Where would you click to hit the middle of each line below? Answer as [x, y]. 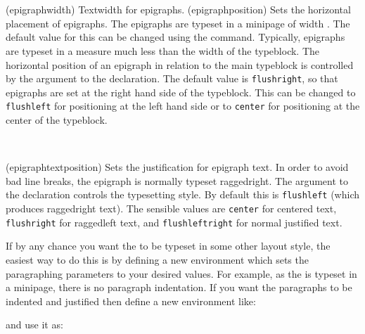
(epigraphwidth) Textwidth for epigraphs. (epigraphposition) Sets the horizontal [178, 9]
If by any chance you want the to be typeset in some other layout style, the [168, 246]
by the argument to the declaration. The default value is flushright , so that [172, 78]
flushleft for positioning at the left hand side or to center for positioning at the [183, 106]
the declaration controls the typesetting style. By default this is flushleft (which [182, 194]
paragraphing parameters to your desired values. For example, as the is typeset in [181, 273]
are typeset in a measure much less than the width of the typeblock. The [163, 50]
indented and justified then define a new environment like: [131, 301]
